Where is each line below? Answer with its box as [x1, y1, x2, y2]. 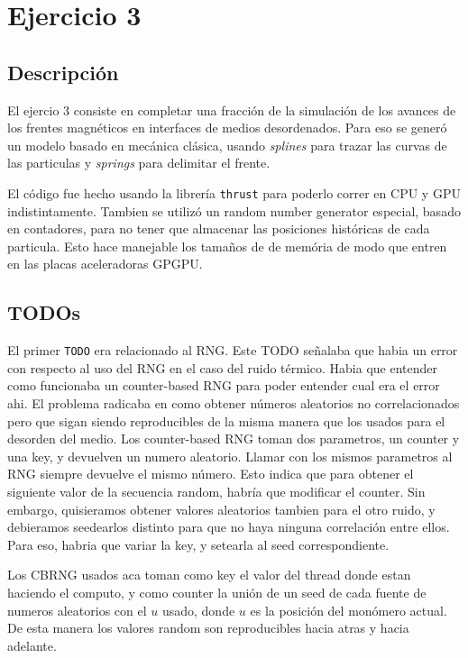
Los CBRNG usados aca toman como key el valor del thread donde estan [7, 565, 411, 584]
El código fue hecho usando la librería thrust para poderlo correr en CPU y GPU [7, 183, 461, 202]
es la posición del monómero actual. [250, 600, 447, 619]
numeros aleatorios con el [7, 600, 147, 619]
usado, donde [161, 600, 235, 619]
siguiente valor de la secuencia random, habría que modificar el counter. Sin [7, 482, 426, 500]
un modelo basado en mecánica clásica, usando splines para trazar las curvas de [7, 135, 447, 154]
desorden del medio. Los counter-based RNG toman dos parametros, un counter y [7, 429, 460, 448]
